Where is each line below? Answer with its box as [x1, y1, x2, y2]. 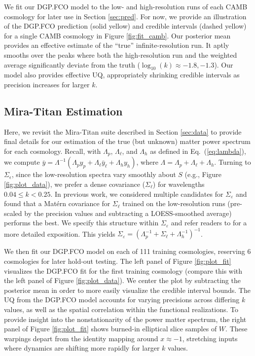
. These [225, 323, 248, 334]
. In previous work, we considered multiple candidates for [50, 188, 223, 199]
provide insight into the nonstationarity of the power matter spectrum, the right [4, 314, 247, 324]
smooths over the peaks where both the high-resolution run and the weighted [4, 49, 237, 60]
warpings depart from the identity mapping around [4, 333, 158, 343]
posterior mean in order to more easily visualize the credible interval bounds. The [4, 285, 251, 295]
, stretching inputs [182, 333, 238, 343]
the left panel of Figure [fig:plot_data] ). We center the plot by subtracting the [4, 275, 241, 285]
